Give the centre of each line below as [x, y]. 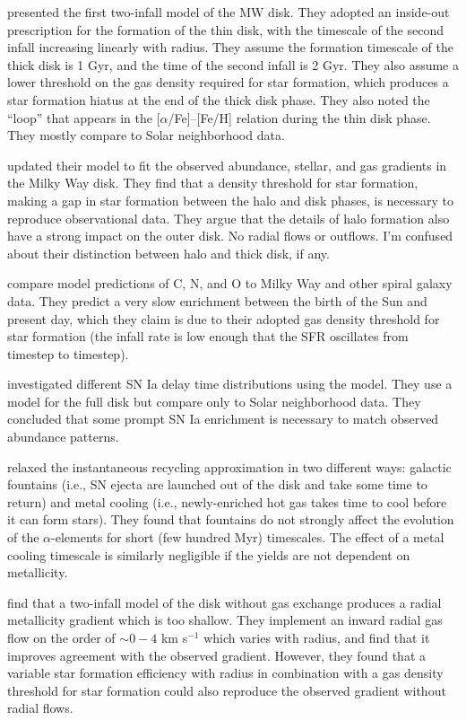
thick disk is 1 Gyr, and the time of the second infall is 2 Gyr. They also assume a [233, 64]
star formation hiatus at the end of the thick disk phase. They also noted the [219, 99]
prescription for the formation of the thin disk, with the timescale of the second [225, 29]
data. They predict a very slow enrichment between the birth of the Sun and [217, 300]
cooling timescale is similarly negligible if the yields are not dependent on [209, 554]
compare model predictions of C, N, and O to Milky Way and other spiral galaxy [230, 283]
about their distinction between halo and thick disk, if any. [168, 253]
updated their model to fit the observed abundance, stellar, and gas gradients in [227, 165]
